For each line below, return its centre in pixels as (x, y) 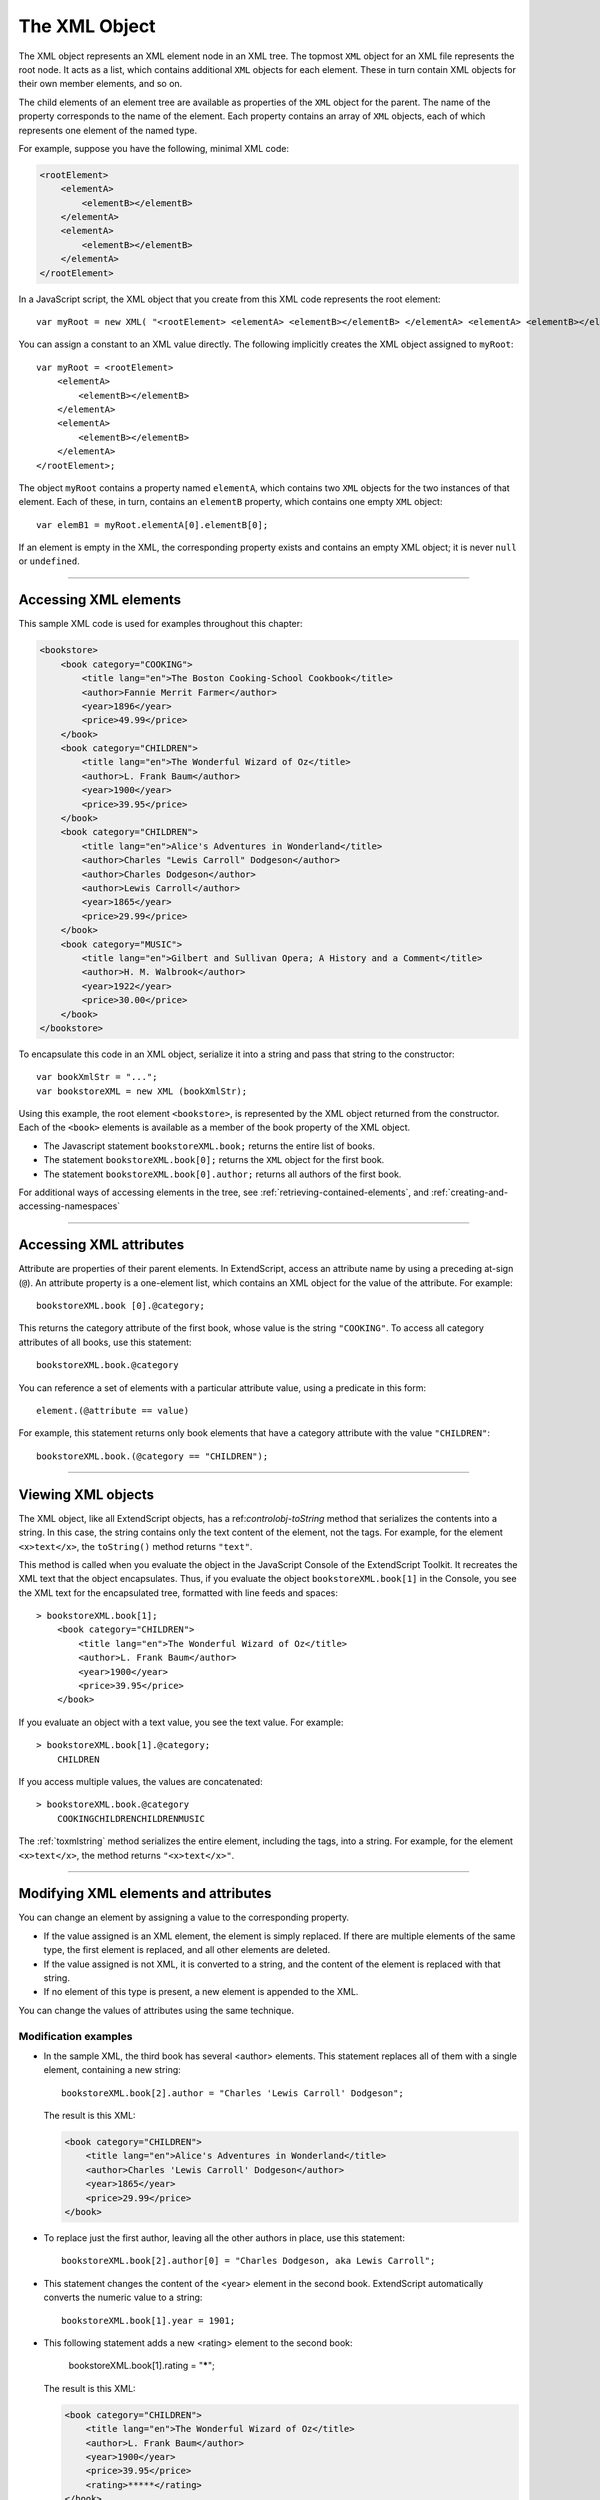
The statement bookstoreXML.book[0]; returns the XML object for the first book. (214, 1160)
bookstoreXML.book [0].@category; (120, 1306)
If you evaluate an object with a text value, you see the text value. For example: (181, 1722)
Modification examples (75, 2036)
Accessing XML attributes (101, 1245)
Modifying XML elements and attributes (145, 1893)
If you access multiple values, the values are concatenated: (141, 1781)
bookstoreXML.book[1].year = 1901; (148, 2320)
